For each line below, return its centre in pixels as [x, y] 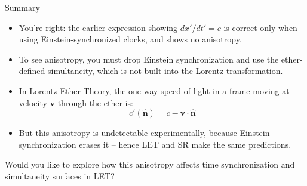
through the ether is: [95, 102]
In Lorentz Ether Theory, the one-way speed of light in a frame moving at [154, 90]
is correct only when [260, 27]
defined [32, 71]
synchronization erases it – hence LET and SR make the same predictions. [155, 144]
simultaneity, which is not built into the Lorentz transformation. [165, 71]
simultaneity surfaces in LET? [60, 176]
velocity [33, 102]
